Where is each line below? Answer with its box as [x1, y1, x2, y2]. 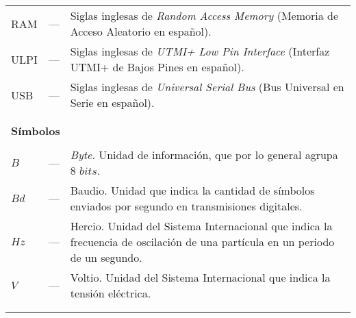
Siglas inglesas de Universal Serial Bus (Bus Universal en [70, 79, 344, 95]
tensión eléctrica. [70, 285, 151, 301]
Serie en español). [70, 95, 155, 110]
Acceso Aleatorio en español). [70, 23, 212, 39]
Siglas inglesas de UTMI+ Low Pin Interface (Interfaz [70, 43, 330, 59]
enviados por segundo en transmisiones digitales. [70, 198, 303, 214]
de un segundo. [70, 249, 142, 265]
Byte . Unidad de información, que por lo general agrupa [70, 147, 338, 162]
